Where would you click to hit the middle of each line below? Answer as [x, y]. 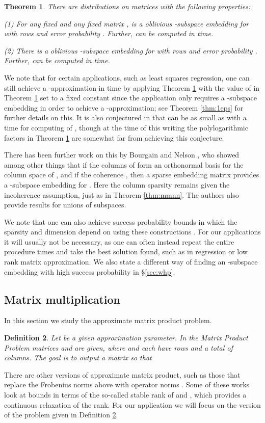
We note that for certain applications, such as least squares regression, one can [127, 77]
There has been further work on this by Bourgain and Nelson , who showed [122, 155]
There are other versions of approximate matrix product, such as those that [122, 374]
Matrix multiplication [62, 299]
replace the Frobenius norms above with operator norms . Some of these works [127, 385]
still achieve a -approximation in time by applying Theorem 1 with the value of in [132, 87]
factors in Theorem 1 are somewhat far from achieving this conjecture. [114, 137]
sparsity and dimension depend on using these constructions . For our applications [132, 232]
